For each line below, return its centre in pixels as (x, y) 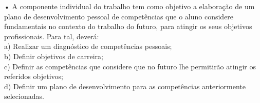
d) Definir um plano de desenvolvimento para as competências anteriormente (125, 86)
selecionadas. (24, 96)
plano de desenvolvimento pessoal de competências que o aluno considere (119, 16)
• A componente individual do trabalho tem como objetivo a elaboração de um (129, 6)
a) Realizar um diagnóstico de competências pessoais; (88, 46)
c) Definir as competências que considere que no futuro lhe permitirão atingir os (130, 66)
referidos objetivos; (34, 76)
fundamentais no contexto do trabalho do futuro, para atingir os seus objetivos (128, 26)
